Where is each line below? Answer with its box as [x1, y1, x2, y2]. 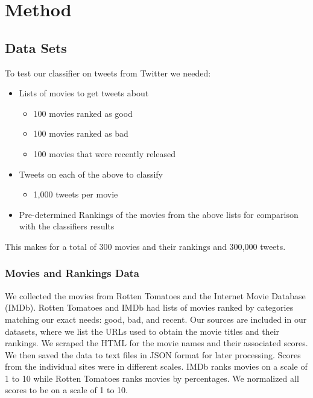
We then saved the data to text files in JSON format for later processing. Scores [5, 348, 301, 361]
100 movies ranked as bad [33, 127, 128, 140]
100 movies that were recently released [33, 147, 176, 160]
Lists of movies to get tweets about [19, 87, 149, 99]
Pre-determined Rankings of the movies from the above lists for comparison [19, 208, 299, 220]
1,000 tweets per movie [33, 188, 118, 201]
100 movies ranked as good [33, 107, 133, 119]
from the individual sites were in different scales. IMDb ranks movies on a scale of [5, 360, 308, 373]
